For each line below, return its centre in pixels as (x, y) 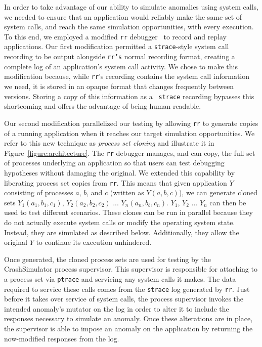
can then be (228, 202)
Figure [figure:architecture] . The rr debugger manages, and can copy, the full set (130, 153)
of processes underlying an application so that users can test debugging (114, 163)
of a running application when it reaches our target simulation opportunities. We (129, 133)
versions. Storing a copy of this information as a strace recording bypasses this (129, 96)
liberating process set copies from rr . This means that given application (116, 182)
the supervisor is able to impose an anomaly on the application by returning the (128, 329)
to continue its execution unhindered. (94, 242)
